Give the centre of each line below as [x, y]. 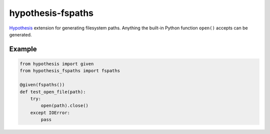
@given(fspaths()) [42, 85]
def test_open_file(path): [53, 92]
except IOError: [50, 113]
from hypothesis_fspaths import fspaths [70, 71]
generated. [20, 34]
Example [23, 49]
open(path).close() [64, 106]
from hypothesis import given [57, 64]
